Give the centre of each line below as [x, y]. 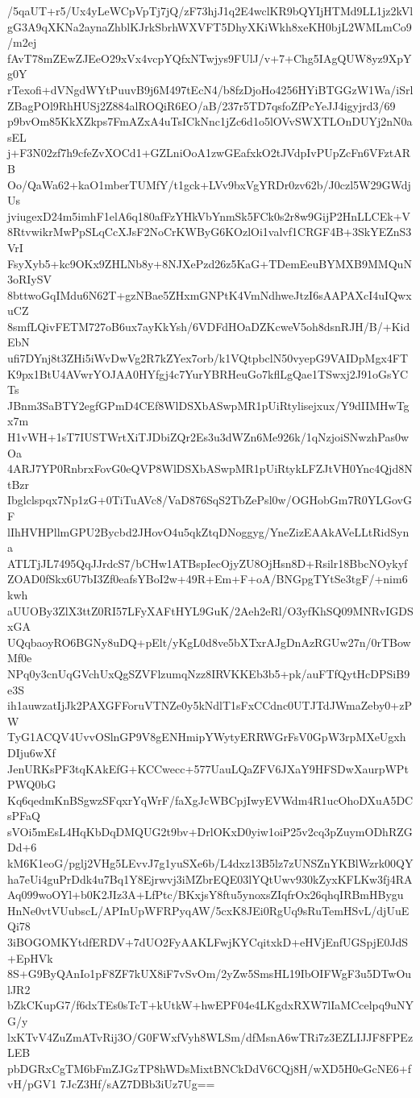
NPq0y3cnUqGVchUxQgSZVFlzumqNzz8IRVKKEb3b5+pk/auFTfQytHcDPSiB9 [209, 673]
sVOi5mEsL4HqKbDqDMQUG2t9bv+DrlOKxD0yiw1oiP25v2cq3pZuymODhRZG [210, 831]
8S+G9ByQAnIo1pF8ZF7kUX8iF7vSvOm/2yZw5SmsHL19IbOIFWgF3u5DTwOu [210, 974]
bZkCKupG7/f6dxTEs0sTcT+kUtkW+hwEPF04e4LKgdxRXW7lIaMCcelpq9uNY [210, 1005]
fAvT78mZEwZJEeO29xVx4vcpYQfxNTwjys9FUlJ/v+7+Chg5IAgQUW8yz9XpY [210, 58]
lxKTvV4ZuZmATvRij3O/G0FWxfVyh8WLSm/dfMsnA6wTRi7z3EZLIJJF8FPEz [210, 1036]
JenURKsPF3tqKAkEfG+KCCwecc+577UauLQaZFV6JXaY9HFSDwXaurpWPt [208, 768]
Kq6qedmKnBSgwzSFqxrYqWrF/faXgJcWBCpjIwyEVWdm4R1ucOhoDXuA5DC [210, 800]
